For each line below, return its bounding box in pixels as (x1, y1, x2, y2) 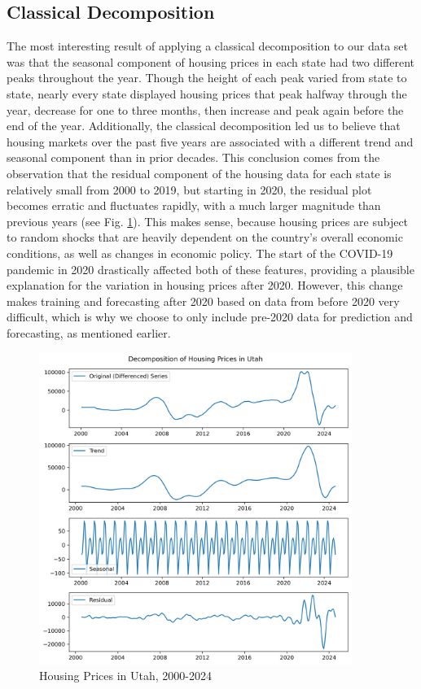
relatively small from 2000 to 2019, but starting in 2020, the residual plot (7, 181, 372, 198)
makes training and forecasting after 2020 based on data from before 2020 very (7, 292, 400, 309)
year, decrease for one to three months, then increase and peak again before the (7, 101, 404, 118)
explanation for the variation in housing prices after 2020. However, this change (7, 277, 403, 294)
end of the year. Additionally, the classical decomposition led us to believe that (7, 117, 401, 134)
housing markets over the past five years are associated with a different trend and (7, 133, 414, 150)
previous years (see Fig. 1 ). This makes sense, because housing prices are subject (7, 212, 409, 229)
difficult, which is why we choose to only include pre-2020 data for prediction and (7, 308, 413, 325)
